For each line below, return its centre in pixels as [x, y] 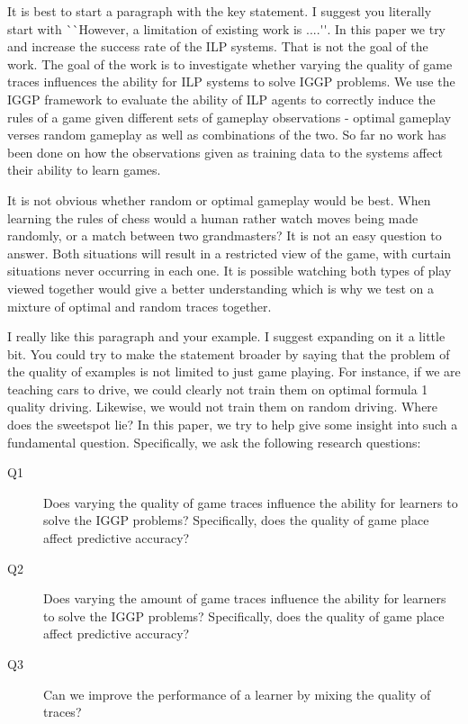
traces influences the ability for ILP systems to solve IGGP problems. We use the [231, 81]
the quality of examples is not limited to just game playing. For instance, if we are [234, 371]
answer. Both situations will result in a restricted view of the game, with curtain [229, 253]
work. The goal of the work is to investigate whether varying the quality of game [230, 63]
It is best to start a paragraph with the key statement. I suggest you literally [220, 11]
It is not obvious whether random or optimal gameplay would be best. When [219, 199]
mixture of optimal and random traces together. [139, 306]
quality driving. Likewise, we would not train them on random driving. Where [223, 407]
